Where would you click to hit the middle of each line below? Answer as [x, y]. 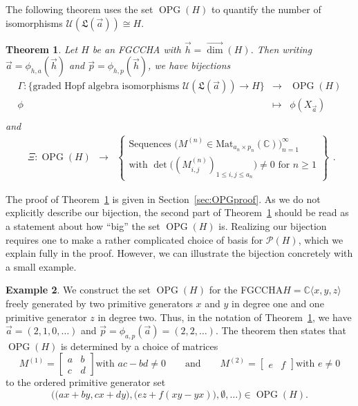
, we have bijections [189, 65]
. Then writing [281, 49]
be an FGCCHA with [136, 49]
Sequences [150, 144]
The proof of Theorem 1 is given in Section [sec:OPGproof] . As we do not [163, 199]
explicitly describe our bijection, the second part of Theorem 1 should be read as [177, 212]
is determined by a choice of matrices [139, 346]
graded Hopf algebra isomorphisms [106, 87]
